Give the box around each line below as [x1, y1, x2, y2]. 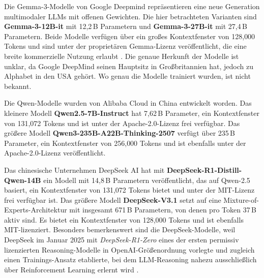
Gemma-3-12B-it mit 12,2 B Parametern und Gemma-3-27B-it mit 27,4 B [4, 21, 247, 32]
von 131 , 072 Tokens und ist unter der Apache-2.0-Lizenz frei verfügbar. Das [4, 117, 240, 128]
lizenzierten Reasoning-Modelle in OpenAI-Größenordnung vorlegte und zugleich [4, 244, 255, 255]
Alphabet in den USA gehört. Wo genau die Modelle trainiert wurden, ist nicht [4, 71, 251, 81]
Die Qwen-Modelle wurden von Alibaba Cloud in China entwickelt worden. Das [4, 98, 252, 108]
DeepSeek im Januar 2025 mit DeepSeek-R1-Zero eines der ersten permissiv [4, 234, 239, 245]
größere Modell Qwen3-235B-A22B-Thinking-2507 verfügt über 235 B [4, 128, 236, 138]
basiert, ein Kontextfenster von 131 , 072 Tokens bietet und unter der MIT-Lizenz [4, 184, 255, 195]
